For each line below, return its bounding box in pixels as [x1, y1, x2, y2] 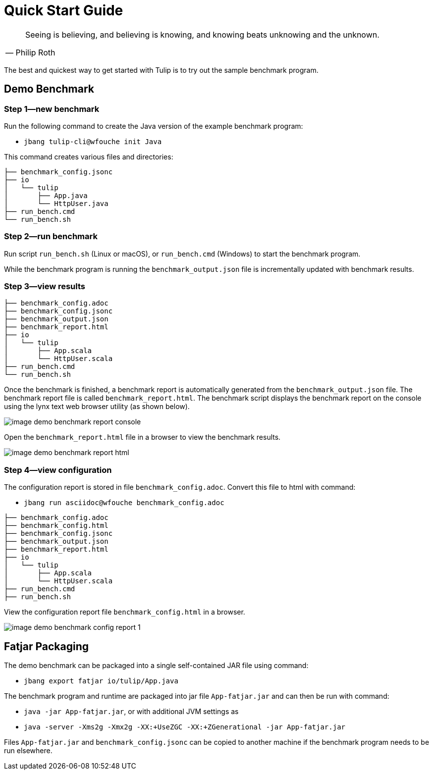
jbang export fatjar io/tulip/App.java [24, 677, 178, 685]
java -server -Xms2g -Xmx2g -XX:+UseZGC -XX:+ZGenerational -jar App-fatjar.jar [24, 723, 346, 731]
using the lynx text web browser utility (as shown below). [4, 402, 190, 411]
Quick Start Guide [4, 2, 123, 19]
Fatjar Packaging [4, 640, 89, 653]
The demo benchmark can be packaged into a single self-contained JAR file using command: [4, 661, 309, 670]
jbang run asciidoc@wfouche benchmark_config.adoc [24, 499, 224, 507]
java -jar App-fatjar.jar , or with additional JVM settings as [24, 707, 239, 716]
